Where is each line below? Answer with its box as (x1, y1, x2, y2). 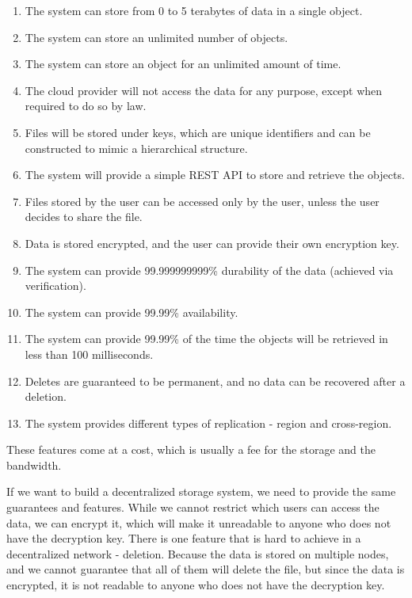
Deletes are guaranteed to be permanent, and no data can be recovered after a (25, 372, 406, 389)
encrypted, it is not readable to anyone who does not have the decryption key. (6, 577, 385, 593)
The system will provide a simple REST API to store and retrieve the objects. (25, 166, 405, 183)
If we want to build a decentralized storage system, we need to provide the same (6, 483, 396, 500)
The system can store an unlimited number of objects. (25, 29, 288, 45)
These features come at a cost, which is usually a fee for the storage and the (6, 441, 376, 458)
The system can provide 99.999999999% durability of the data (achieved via (25, 261, 394, 278)
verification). (25, 277, 86, 294)
